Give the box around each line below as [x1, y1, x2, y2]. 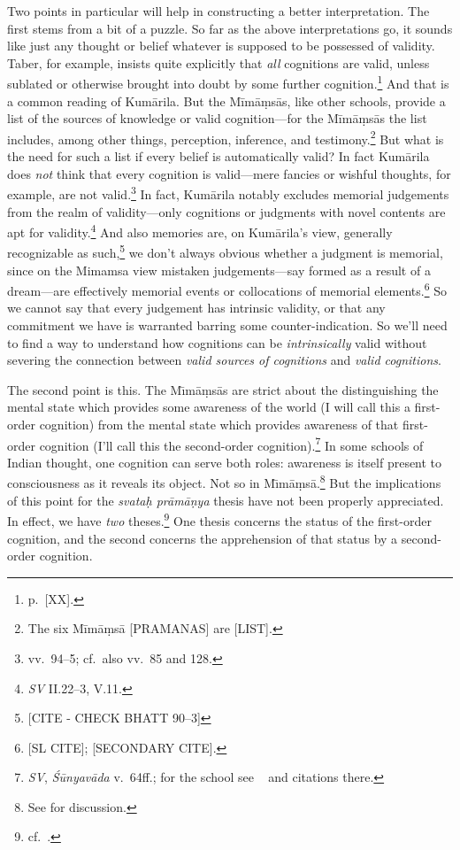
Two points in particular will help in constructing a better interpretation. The [7, 2, 430, 19]
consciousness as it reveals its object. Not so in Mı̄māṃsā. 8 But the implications [7, 471, 441, 492]
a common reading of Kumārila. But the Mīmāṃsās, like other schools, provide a [7, 91, 446, 110]
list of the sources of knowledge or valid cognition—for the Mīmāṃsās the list [7, 109, 427, 127]
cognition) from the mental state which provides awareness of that [39, 415, 399, 433]
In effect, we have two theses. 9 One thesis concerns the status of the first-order [7, 509, 432, 529]
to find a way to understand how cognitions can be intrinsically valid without [7, 333, 427, 352]
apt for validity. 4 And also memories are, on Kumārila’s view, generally [7, 220, 393, 241]
